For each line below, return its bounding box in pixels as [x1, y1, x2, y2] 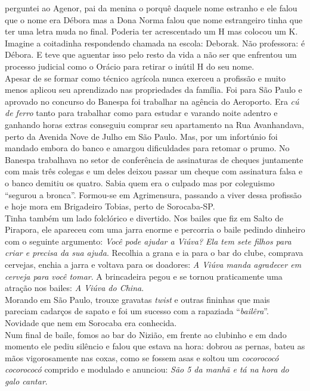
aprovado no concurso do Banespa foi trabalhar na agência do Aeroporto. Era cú [5, 95, 299, 107]
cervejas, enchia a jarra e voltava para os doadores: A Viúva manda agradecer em [5, 258, 302, 271]
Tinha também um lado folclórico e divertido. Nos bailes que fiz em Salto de [5, 211, 284, 224]
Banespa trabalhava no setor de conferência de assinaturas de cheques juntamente [5, 153, 303, 165]
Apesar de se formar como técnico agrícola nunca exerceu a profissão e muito [5, 71, 286, 84]
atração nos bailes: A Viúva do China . [5, 281, 144, 294]
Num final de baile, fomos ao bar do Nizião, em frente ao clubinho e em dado [5, 328, 287, 340]
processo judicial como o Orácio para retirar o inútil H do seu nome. [5, 60, 255, 72]
